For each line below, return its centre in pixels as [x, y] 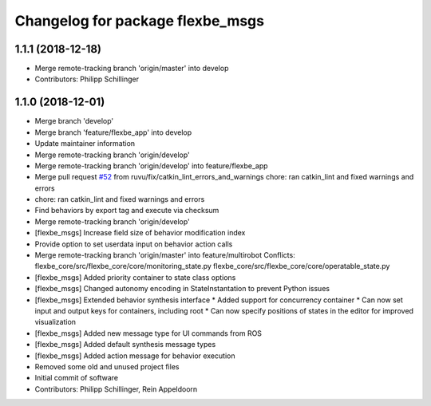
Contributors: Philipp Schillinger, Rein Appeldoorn [116, 389]
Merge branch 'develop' [74, 121]
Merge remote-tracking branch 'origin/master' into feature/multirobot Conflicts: [165, 255]
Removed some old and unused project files [107, 366]
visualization [55, 322]
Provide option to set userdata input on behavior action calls [134, 244]
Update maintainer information [85, 144]
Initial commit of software [77, 378]
